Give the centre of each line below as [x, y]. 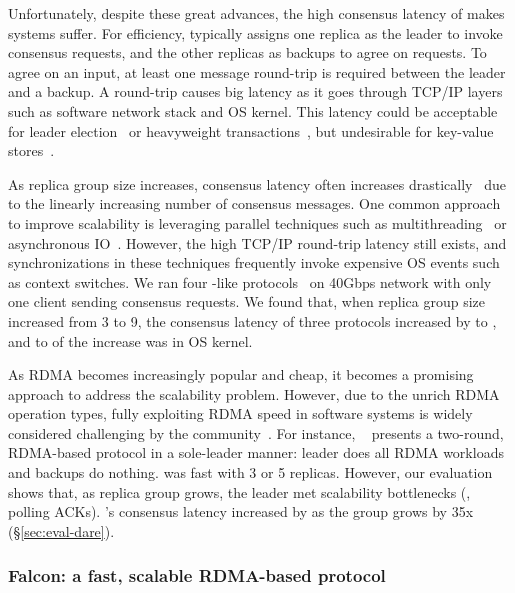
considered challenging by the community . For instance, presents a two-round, [256, 432]
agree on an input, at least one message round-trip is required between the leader [257, 71]
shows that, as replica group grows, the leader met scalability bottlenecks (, [239, 491]
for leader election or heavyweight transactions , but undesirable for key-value [251, 130]
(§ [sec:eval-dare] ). [61, 530]
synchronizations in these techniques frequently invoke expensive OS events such [254, 262]
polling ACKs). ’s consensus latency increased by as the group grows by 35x [241, 511]
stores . [31, 150]
